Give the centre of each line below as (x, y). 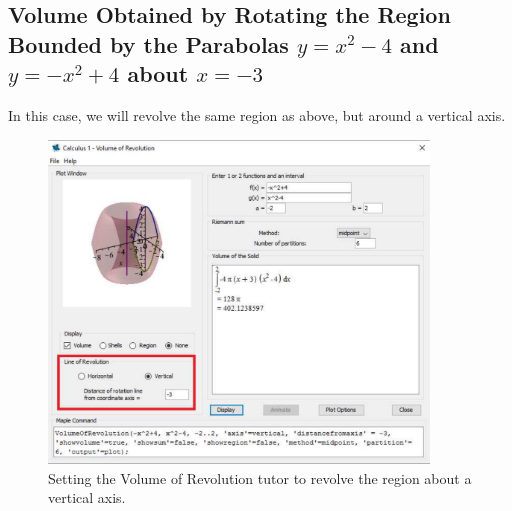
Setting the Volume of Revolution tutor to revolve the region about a (260, 477)
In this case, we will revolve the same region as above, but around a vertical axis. (257, 114)
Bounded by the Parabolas (148, 43)
